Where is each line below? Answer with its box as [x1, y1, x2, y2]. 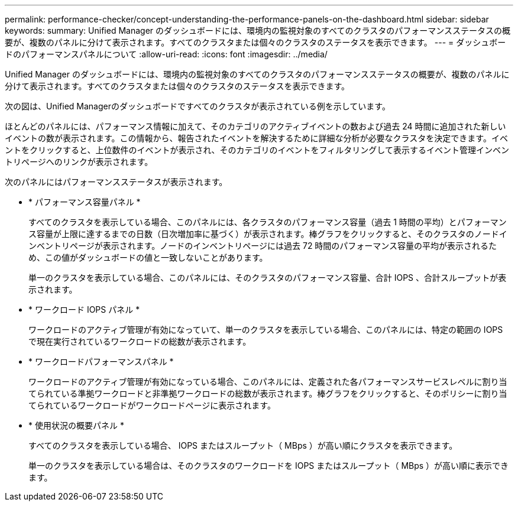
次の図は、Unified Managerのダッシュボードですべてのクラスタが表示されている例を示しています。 [5, 101, 390, 111]
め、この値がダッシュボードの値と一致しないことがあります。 [28, 252, 268, 262]
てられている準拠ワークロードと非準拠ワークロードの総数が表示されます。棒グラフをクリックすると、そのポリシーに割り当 [28, 388, 507, 398]
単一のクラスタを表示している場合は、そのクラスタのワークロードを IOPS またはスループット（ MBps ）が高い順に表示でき [28, 460, 509, 471]
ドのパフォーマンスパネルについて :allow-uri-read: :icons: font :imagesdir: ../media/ [5, 49, 328, 59]
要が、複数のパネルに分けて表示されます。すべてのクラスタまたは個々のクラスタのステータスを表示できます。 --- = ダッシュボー [5, 37, 506, 47]
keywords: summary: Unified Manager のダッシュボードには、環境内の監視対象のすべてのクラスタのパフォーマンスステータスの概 [5, 25, 510, 35]
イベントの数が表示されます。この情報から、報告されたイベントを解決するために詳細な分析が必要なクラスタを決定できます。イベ [5, 133, 508, 143]
